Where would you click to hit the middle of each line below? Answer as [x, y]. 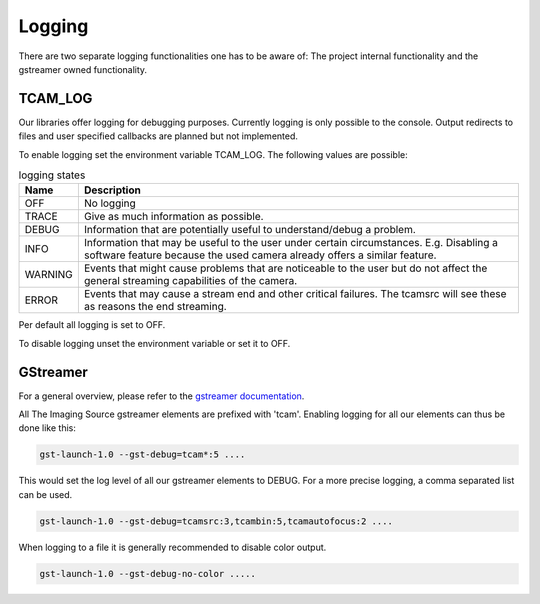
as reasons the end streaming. [155, 307]
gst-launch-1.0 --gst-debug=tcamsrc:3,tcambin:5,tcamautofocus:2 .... [216, 521]
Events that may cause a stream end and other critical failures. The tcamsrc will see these [295, 294]
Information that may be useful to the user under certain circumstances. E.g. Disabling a [291, 243]
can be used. [45, 494]
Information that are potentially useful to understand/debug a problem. [250, 230]
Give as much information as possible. [173, 217]
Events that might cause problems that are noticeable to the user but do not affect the [285, 268]
